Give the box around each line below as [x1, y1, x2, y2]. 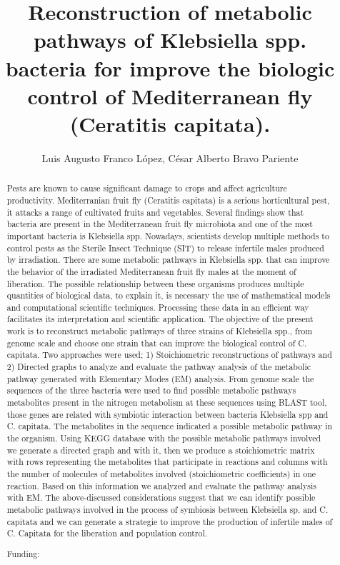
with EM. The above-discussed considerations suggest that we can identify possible [6, 491, 316, 504]
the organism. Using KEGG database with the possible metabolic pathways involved [6, 432, 321, 444]
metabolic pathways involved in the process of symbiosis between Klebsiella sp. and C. [6, 503, 329, 515]
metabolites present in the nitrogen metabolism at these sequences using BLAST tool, [6, 396, 327, 409]
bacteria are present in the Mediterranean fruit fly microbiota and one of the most [6, 218, 313, 230]
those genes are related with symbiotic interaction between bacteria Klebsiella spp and [6, 408, 329, 420]
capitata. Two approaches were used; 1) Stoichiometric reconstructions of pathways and [6, 349, 332, 361]
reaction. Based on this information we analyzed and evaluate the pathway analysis [6, 479, 316, 491]
